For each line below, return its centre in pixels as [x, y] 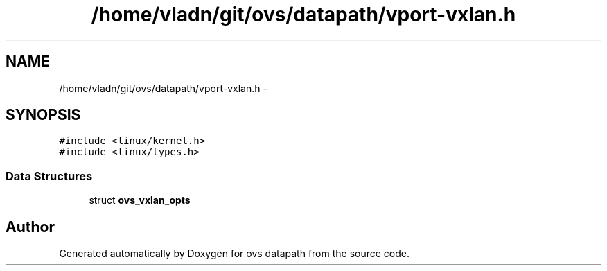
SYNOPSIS [43, 115]
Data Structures [49, 176]
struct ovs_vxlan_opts [140, 200]
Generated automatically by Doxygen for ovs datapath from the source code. [235, 254]
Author [30, 227]
